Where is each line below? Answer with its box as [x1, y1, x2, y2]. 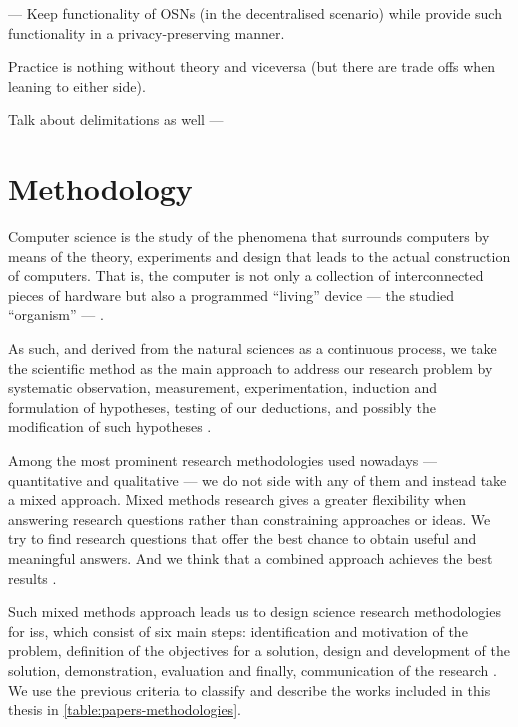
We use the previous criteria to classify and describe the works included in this [8, 679, 491, 700]
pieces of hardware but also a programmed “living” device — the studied [8, 284, 455, 305]
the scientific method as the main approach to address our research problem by [8, 357, 493, 378]
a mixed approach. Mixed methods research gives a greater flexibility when [8, 489, 467, 510]
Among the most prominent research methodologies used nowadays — [8, 450, 438, 471]
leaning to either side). [8, 75, 146, 96]
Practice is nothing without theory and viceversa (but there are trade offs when [8, 56, 496, 77]
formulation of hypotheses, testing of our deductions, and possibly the [8, 396, 436, 417]
